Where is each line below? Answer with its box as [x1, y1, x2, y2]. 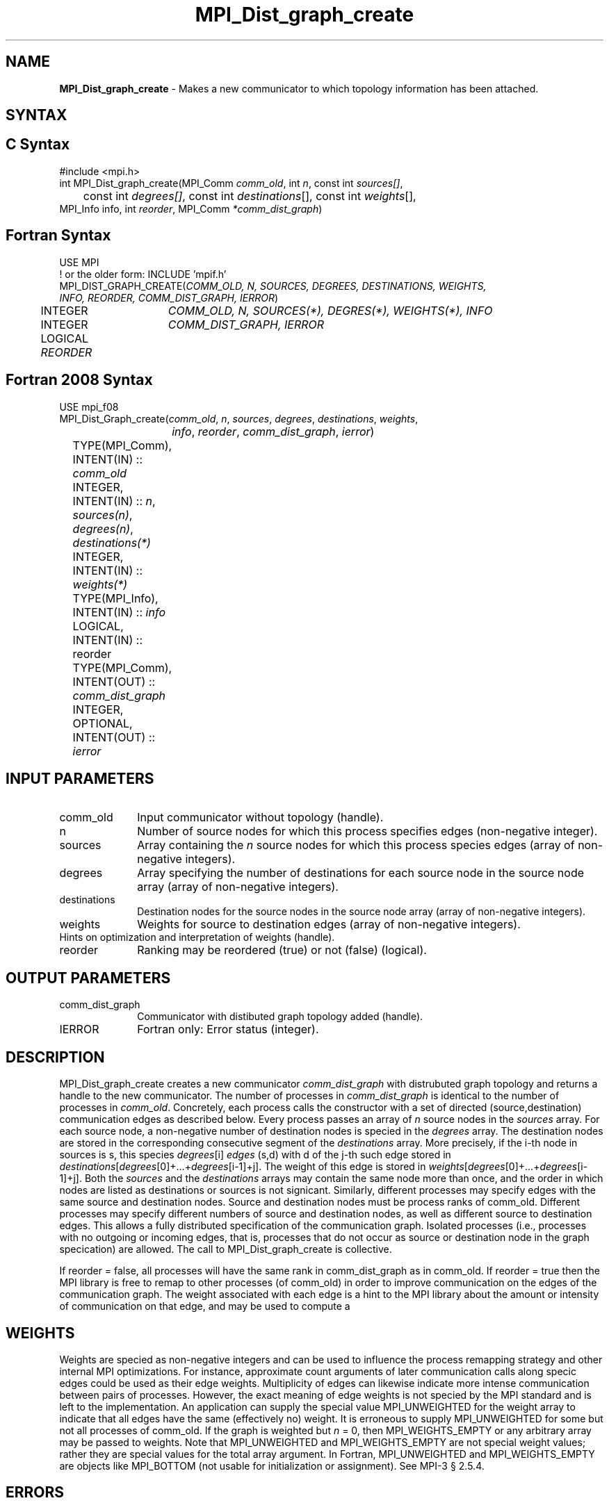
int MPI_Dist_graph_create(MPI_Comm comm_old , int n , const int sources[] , [59, 176, 403, 189]
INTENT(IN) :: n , [72, 493, 156, 508]
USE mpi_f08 [59, 400, 119, 413]
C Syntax [6, 135, 70, 154]
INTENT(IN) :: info [72, 605, 165, 619]
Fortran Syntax [6, 227, 111, 245]
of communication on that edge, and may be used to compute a [59, 1300, 350, 1313]
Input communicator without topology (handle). [137, 810, 384, 825]
